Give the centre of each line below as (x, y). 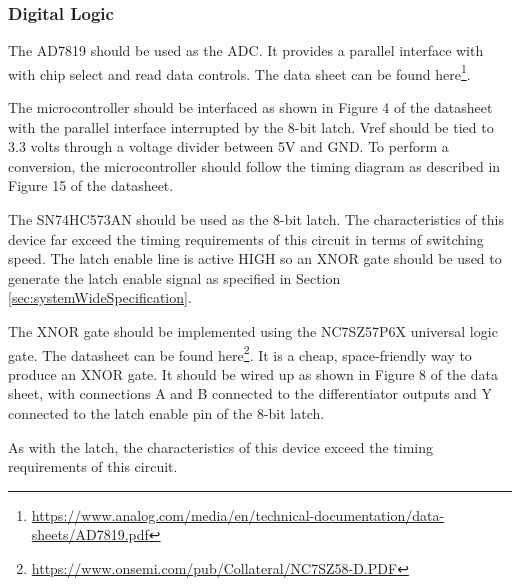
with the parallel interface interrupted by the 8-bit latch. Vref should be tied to (251, 126)
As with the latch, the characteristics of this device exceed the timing (220, 446)
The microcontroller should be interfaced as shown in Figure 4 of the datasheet (250, 107)
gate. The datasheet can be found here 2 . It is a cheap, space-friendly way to (240, 353)
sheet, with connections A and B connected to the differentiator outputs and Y (250, 393)
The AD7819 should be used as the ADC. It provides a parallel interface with (246, 50)
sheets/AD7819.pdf (90, 534)
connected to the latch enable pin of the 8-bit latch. (166, 413)
